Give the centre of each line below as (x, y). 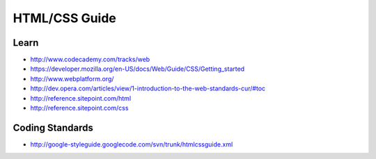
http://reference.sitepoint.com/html (81, 98)
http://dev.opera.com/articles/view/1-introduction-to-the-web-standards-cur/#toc (148, 89)
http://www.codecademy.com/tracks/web (90, 60)
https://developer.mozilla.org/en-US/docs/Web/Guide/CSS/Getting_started (138, 69)
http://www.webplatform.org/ (72, 78)
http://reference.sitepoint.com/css (79, 108)
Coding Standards (53, 127)
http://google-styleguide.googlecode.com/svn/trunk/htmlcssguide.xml (132, 144)
